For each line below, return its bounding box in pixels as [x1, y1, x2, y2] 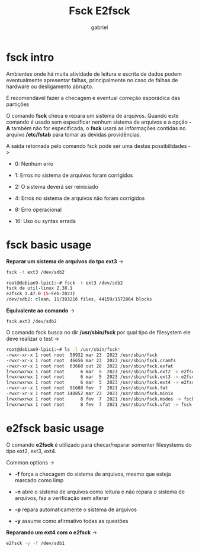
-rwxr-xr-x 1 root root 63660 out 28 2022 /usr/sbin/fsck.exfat [6, 363, 174, 369]
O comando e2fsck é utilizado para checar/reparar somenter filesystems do [6, 441, 192, 448]
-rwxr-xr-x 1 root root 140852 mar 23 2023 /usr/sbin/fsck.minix [6, 390, 174, 396]
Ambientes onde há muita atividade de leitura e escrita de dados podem [6, 70, 182, 78]
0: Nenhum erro [14, 160, 54, 167]
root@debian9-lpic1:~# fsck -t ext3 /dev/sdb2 [6, 280, 123, 286]
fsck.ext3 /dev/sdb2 [6, 318, 57, 324]
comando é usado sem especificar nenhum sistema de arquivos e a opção [6, 118, 188, 125]
